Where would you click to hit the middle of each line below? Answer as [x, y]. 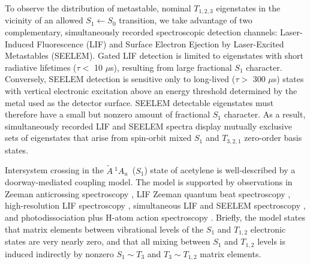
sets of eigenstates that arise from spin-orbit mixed [98, 138]
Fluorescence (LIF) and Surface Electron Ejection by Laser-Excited [160, 43]
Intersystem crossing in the [54, 170]
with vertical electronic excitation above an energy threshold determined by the [151, 91]
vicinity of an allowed [44, 20]
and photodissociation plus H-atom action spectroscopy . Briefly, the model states [155, 217]
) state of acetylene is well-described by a [220, 170]
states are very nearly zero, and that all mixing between [108, 241]
